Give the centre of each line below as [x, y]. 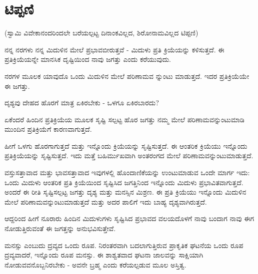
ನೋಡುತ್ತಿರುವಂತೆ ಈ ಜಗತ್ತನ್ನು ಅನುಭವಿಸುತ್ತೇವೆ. [60, 228]
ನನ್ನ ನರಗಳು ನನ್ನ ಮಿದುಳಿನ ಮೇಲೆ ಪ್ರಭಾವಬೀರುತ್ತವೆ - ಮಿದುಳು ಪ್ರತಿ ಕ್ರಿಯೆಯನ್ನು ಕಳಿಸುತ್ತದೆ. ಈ [114, 49]
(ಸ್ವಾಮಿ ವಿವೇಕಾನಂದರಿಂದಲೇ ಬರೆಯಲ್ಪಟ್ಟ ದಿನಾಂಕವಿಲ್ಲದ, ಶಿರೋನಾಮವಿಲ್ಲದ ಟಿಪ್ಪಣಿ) [101, 33]
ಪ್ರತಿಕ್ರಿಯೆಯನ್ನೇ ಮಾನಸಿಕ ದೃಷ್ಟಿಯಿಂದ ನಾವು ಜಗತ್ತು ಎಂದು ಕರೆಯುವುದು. [88, 59]
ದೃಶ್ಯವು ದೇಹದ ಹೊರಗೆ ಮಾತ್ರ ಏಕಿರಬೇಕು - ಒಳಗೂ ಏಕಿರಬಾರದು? [82, 103]
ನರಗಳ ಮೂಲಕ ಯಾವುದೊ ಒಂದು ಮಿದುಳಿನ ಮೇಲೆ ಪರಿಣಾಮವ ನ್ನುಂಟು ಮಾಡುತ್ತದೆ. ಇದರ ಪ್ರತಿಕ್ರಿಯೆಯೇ [127, 76]
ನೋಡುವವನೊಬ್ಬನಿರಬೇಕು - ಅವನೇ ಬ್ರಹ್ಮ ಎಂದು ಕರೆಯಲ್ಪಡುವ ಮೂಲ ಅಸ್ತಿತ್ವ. [95, 264]
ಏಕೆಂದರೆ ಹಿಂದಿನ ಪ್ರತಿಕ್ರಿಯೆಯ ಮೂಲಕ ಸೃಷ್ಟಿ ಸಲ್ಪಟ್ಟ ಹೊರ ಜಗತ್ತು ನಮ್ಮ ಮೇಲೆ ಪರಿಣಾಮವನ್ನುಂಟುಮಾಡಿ [124, 119]
